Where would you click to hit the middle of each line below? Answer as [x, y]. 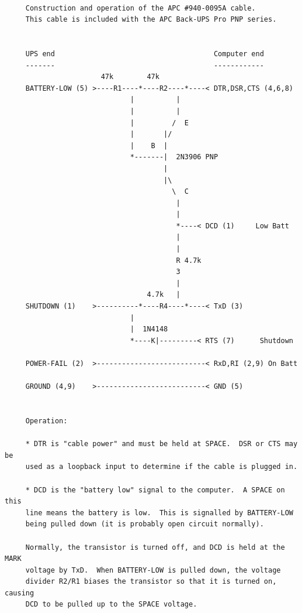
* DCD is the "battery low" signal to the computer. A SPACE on [155, 490]
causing [20, 593]
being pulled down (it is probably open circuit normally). [145, 524]
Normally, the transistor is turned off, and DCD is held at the [155, 547]
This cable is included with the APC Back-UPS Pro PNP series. [151, 20]
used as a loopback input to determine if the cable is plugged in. [162, 467]
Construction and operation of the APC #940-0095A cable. [140, 8]
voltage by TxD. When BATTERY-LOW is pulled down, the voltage [153, 570]
